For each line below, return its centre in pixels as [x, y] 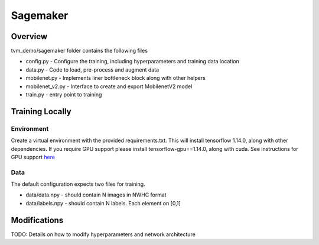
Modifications [37, 220]
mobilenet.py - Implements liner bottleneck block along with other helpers [116, 78]
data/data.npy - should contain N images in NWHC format [96, 195]
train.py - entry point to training [64, 95]
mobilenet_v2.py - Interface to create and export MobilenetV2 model [109, 86]
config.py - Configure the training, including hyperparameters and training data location [132, 62]
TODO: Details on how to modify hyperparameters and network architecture [103, 234]
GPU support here [33, 157]
